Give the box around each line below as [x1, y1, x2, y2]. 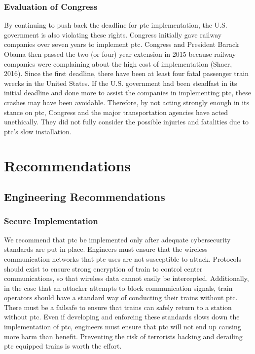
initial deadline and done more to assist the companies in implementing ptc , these [4, 87, 251, 98]
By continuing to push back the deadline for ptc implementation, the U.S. [4, 20, 227, 30]
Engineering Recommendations [4, 189, 165, 204]
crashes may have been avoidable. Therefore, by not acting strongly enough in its [4, 97, 250, 107]
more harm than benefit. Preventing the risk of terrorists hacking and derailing [4, 331, 243, 341]
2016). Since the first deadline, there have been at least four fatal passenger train [4, 68, 249, 79]
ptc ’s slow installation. [4, 126, 72, 136]
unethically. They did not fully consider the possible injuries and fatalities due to [4, 117, 249, 127]
